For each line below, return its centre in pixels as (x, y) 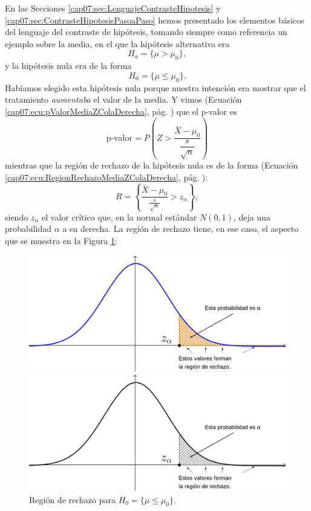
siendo (17, 217)
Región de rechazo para (72, 499)
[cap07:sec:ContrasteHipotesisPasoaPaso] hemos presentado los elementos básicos (155, 20)
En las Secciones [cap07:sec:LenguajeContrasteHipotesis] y (113, 8)
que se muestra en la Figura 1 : (61, 240)
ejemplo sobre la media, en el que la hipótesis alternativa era (117, 43)
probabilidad (28, 229)
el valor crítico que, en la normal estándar (119, 217)
